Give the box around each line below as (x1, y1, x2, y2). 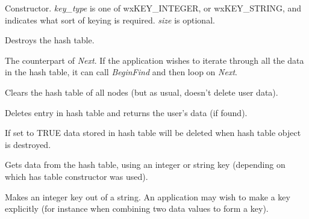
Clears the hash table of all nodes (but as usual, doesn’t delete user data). (5, 85, 278, 98)
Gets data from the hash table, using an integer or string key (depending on (5, 158, 286, 171)
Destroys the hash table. (5, 34, 95, 46)
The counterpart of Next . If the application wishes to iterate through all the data (5, 54, 304, 66)
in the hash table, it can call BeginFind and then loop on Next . (5, 66, 237, 78)
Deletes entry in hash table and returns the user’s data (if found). (5, 106, 248, 119)
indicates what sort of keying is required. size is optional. (5, 13, 215, 26)
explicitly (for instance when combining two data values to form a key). (5, 202, 269, 215)
